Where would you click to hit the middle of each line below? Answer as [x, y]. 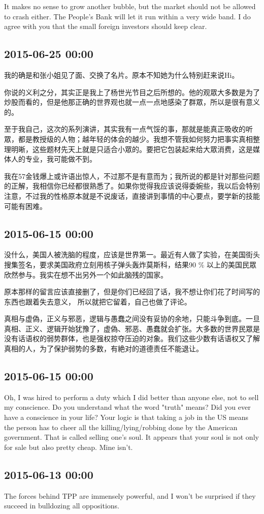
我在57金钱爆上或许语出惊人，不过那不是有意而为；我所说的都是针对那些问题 [132, 176]
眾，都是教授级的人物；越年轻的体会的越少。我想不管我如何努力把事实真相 [128, 139]
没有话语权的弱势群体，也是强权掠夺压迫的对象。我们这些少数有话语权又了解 [132, 338]
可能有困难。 [25, 206]
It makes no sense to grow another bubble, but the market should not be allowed [130, 6]
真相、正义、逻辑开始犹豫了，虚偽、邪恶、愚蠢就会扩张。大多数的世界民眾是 [132, 328]
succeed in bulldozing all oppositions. [62, 506]
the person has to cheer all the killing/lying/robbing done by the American [121, 427]
